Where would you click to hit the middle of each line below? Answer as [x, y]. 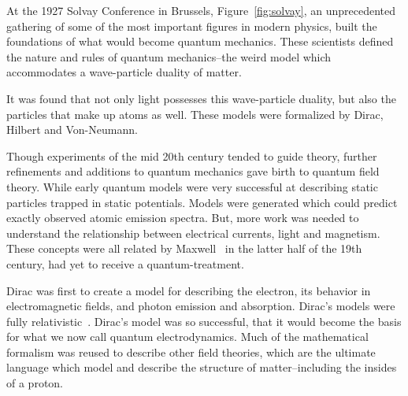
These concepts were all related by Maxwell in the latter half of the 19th [184, 248]
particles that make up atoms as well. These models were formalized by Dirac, [195, 114]
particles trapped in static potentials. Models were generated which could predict [202, 202]
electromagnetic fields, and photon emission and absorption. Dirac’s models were [201, 306]
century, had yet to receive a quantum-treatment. [125, 263]
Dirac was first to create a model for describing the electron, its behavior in [189, 290]
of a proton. [35, 383]
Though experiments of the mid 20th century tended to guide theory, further [192, 155]
